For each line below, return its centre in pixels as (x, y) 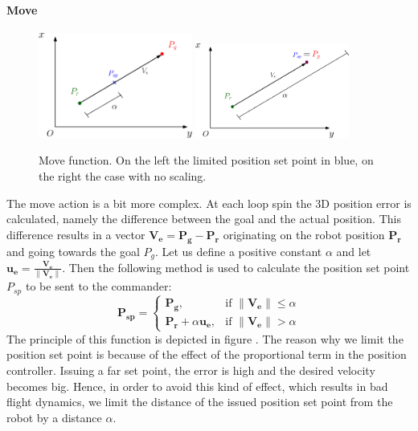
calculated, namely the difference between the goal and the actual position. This (204, 219)
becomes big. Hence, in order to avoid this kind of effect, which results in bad (197, 386)
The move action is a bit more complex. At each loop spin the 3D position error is (209, 203)
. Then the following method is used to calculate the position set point (236, 267)
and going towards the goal (73, 251)
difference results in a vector (76, 234)
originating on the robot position (304, 234)
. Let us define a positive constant (238, 251)
